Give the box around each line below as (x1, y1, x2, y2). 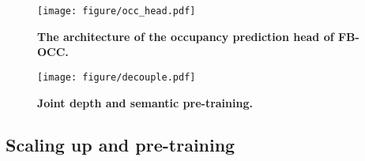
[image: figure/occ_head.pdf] (37, 6, 196, 17)
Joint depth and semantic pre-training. (37, 94, 253, 110)
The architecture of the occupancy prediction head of (37, 28, 334, 44)
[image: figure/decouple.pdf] (37, 71, 196, 83)
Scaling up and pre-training (6, 133, 235, 157)
